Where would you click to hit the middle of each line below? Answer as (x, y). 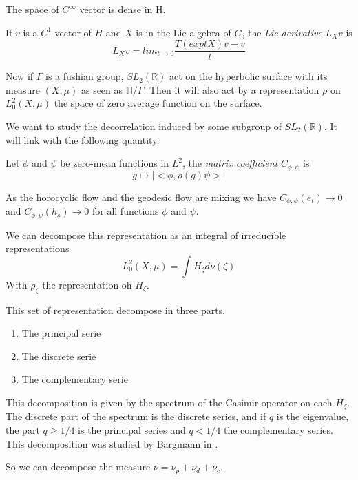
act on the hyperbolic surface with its (248, 76)
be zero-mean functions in (115, 163)
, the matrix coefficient (230, 163)
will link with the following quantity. (83, 139)
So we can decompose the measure (78, 467)
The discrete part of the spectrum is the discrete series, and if (136, 416)
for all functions (125, 211)
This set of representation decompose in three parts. (116, 310)
